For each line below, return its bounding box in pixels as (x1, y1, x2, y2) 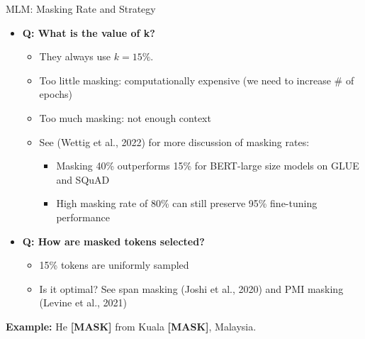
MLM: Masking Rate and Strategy (6, 1, 156, 16)
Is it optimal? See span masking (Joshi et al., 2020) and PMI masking (39, 281, 344, 296)
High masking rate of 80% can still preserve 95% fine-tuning (56, 196, 318, 211)
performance (56, 209, 110, 224)
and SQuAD (56, 172, 110, 187)
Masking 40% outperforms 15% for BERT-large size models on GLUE (56, 158, 359, 173)
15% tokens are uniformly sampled (39, 257, 189, 272)
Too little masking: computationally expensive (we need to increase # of (39, 72, 354, 87)
